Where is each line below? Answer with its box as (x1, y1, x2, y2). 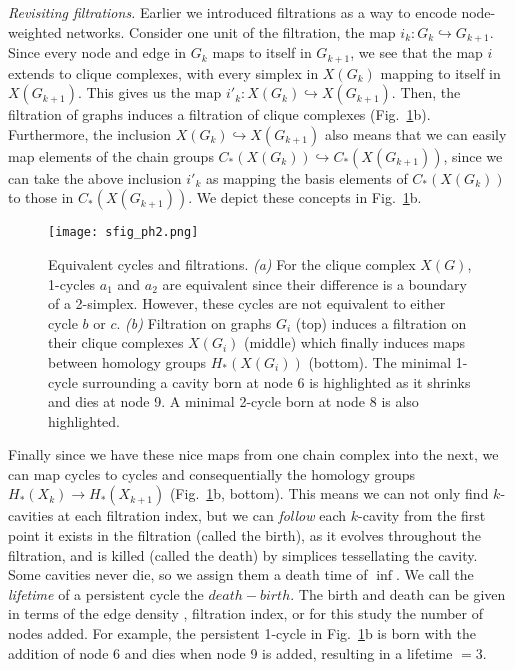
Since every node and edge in (8, 42, 187, 63)
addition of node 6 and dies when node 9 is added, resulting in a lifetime (8, 642, 453, 663)
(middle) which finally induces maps (244, 332, 466, 353)
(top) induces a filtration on (295, 312, 467, 333)
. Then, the (391, 82, 461, 103)
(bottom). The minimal (308, 351, 452, 372)
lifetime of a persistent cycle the (8, 583, 204, 604)
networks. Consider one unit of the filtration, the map (66, 21, 396, 42)
